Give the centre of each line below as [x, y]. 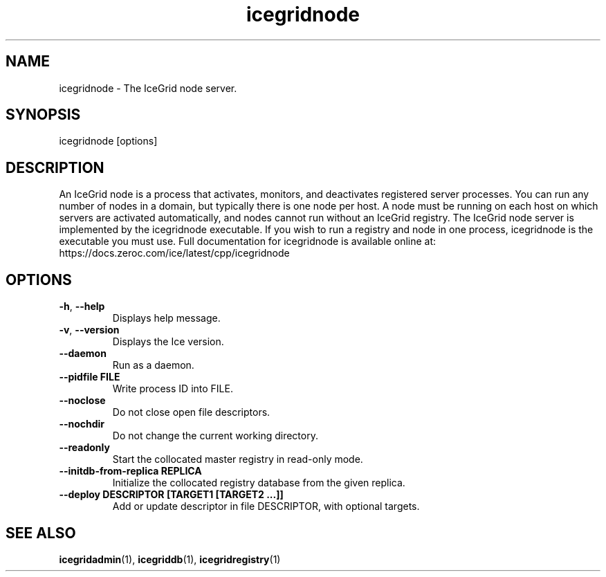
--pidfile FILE [90, 377]
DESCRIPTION [55, 167]
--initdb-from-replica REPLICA [130, 471]
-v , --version [89, 330]
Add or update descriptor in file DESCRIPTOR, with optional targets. [266, 506]
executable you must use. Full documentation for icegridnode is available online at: [248, 241]
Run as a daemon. [153, 365]
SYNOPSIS [43, 115]
